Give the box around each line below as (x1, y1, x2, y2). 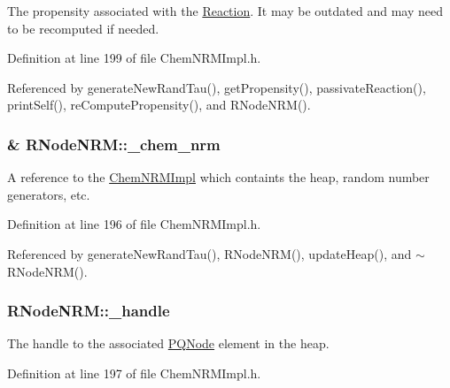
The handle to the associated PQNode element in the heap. (7, 334, 330, 353)
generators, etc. (7, 185, 90, 203)
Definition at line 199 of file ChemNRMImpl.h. (7, 49, 261, 67)
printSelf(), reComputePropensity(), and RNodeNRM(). (7, 95, 311, 114)
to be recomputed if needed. (7, 19, 159, 37)
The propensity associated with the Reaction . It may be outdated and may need (7, 2, 444, 19)
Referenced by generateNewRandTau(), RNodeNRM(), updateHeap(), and (7, 244, 412, 262)
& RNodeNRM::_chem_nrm (7, 133, 221, 155)
